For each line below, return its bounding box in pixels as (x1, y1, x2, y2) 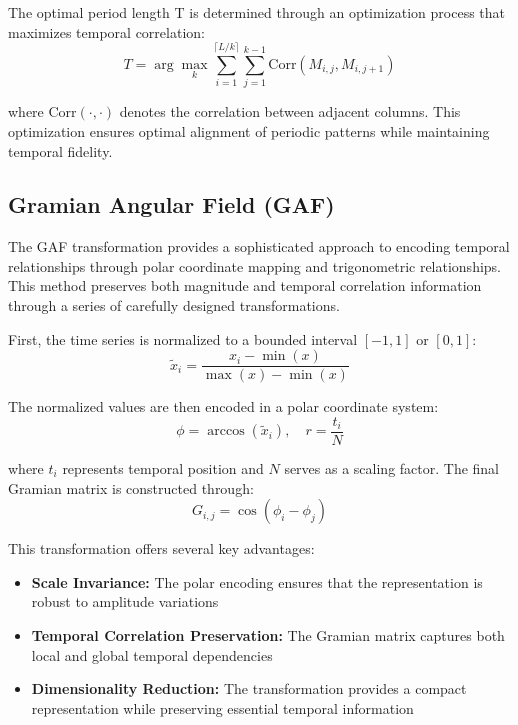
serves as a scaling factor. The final (284, 457, 500, 478)
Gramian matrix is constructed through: (8, 477, 254, 498)
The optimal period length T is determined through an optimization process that (8, 2, 506, 22)
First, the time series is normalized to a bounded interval (8, 328, 358, 349)
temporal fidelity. (8, 140, 113, 161)
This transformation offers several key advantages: (8, 538, 315, 559)
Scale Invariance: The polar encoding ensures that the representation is (31, 571, 483, 592)
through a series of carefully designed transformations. (8, 295, 340, 316)
